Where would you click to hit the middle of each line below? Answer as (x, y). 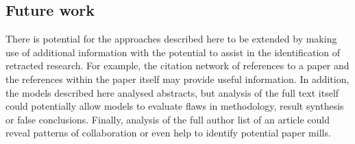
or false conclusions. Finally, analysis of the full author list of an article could (168, 119)
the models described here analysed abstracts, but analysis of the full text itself (172, 92)
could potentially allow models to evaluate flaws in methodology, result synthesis (175, 106)
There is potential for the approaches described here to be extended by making (171, 39)
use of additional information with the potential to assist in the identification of (173, 52)
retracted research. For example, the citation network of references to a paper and (177, 65)
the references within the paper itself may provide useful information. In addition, (177, 79)
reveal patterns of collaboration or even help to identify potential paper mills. (168, 133)
